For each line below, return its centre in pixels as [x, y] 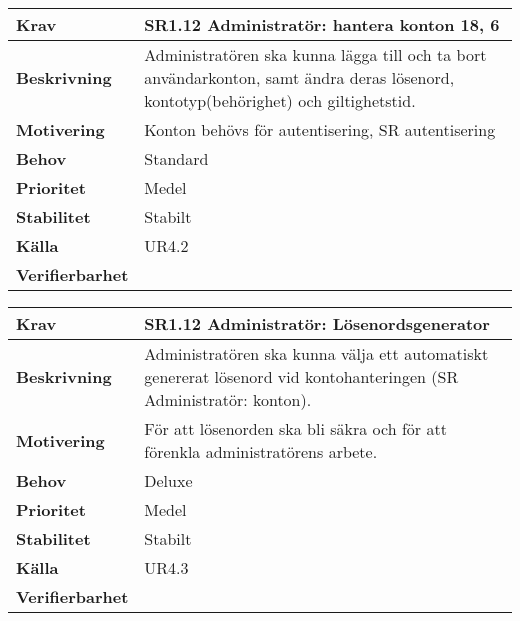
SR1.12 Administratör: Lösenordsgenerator [317, 323]
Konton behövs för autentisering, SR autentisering [320, 129]
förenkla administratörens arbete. [261, 451]
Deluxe [168, 480]
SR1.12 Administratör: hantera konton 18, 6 [322, 24]
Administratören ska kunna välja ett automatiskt [316, 353]
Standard [176, 158]
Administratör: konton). [228, 399]
